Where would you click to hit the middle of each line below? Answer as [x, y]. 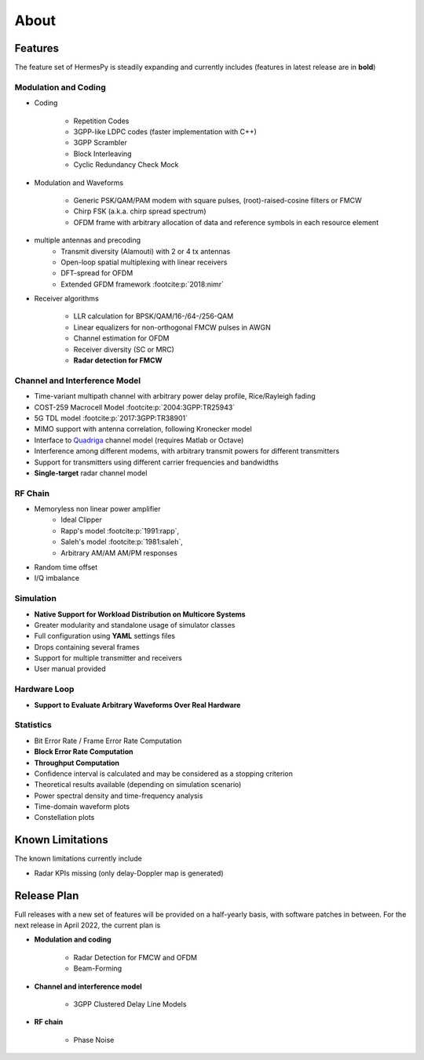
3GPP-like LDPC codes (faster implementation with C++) [165, 131]
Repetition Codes [101, 121]
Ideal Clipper [81, 520]
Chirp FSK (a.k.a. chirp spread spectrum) [140, 211]
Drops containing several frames [87, 647]
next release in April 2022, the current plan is [88, 925]
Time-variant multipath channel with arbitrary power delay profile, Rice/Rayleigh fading [175, 396]
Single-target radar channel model [91, 473]
